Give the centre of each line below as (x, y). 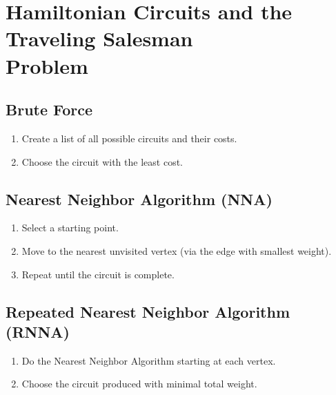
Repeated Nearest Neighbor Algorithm (148, 311)
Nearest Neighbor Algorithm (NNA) (139, 199)
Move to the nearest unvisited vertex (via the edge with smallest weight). (177, 250)
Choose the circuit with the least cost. (102, 161)
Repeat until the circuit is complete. (98, 274)
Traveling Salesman (99, 38)
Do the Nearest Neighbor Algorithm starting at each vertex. (149, 360)
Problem (47, 65)
